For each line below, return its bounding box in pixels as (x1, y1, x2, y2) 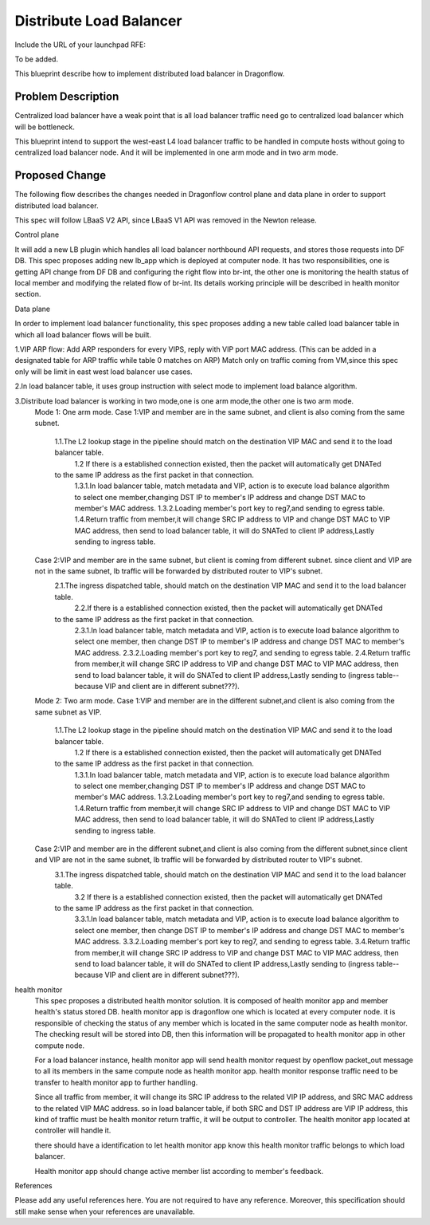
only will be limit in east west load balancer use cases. (14, 367, 193, 376)
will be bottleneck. (14, 122, 76, 132)
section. (14, 290, 41, 299)
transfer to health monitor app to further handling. (34, 1077, 198, 1087)
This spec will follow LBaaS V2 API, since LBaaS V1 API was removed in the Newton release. (14, 215, 318, 225)
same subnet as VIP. (34, 707, 102, 717)
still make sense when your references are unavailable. (14, 1207, 195, 1216)
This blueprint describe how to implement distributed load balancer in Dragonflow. (14, 69, 285, 79)
